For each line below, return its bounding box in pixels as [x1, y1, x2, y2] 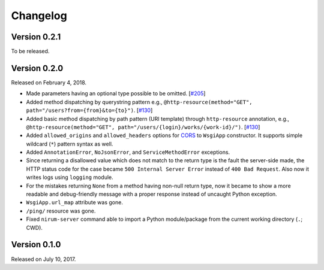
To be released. [11, 48, 50, 55]
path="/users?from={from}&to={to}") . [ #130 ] [26, 107, 153, 114]
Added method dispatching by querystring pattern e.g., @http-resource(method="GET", [26, 98, 253, 105]
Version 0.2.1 [11, 32, 61, 42]
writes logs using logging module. [26, 174, 113, 181]
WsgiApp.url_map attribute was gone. [26, 199, 123, 206]
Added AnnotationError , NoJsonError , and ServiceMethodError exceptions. [26, 148, 230, 156]
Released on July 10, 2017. [11, 255, 76, 263]
